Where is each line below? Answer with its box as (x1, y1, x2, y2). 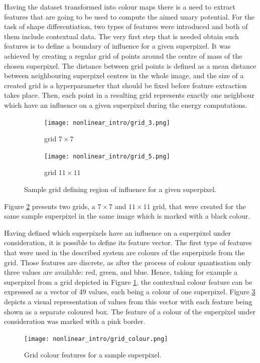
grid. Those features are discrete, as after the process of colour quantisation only (4, 257, 251, 267)
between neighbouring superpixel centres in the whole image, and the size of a (4, 70, 244, 81)
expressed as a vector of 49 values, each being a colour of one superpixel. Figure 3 (4, 286, 255, 297)
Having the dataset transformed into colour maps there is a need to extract (4, 2, 235, 12)
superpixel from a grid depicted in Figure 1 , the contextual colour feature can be (4, 276, 252, 287)
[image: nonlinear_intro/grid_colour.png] (24, 335, 168, 342)
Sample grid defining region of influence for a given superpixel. (24, 184, 216, 195)
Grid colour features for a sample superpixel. (24, 349, 162, 360)
